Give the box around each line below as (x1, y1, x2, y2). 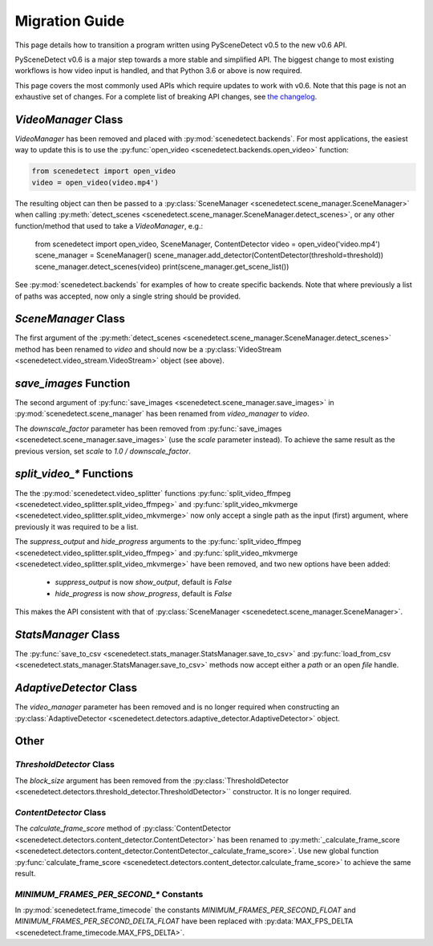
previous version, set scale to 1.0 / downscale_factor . (14, 446, 192, 456)
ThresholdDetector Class (14, 759, 115, 770)
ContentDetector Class (14, 806, 107, 818)
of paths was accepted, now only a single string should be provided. (14, 291, 241, 301)
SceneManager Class (14, 312, 126, 326)
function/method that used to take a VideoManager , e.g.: (14, 221, 204, 230)
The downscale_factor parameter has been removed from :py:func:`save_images (14, 424, 282, 433)
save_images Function (14, 377, 131, 390)
